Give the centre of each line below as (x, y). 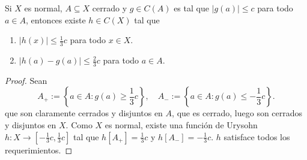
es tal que (191, 8)
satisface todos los (257, 136)
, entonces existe (56, 19)
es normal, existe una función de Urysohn (181, 125)
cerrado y (110, 8)
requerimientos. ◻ (39, 150)
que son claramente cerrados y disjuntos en (84, 113)
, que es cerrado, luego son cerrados (237, 113)
